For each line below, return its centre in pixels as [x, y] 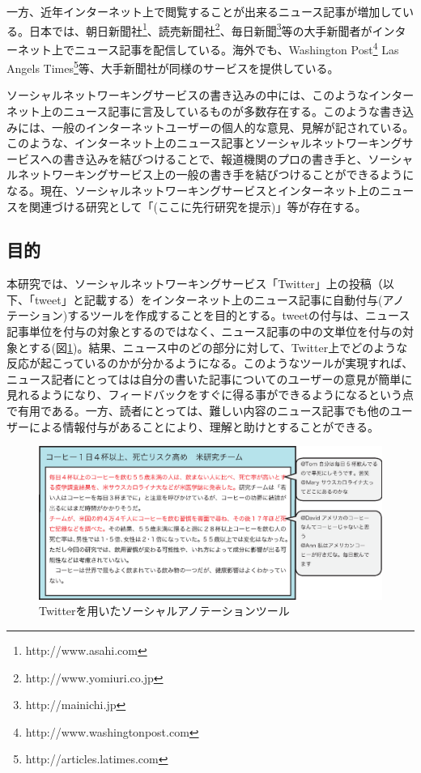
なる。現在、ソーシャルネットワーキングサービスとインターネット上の [193, 190]
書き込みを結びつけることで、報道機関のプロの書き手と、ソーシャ [238, 158]
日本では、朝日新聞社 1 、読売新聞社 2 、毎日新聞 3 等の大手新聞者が [200, 29]
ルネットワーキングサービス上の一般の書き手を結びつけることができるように [210, 174]
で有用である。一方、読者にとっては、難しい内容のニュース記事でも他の [198, 411]
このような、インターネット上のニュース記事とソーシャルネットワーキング [204, 143]
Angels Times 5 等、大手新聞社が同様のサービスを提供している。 [173, 67]
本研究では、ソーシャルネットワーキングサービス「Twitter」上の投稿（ [195, 284]
